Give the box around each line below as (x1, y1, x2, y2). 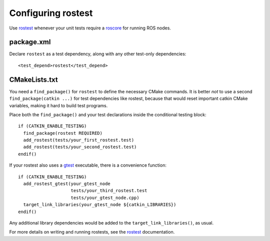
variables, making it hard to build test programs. (9, 102, 108, 108)
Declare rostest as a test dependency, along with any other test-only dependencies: (9, 51, 186, 57)
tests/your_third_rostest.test (70, 188, 147, 194)
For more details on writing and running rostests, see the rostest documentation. (9, 229, 175, 235)
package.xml (9, 38, 51, 46)
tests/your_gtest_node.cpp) (70, 195, 139, 201)
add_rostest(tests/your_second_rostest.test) (23, 144, 137, 150)
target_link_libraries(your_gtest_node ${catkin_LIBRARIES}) (23, 202, 176, 208)
